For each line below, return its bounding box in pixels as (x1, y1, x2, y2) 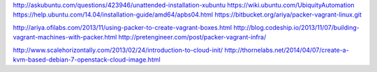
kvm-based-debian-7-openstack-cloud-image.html (13, 55, 161, 64)
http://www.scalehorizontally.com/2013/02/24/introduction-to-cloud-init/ (13, 46, 223, 54)
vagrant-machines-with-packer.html (13, 33, 117, 42)
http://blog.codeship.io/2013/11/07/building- (233, 23, 360, 31)
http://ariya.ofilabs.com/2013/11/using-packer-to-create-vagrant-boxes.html (13, 23, 232, 31)
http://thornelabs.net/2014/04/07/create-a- (224, 46, 349, 54)
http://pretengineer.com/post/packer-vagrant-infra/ (118, 33, 267, 42)
